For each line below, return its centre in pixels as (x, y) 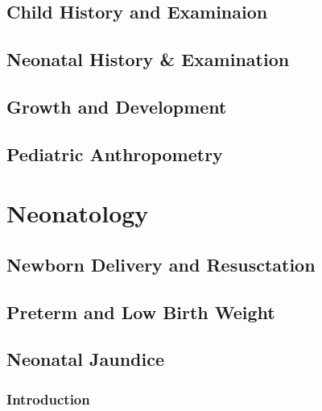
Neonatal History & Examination (148, 59)
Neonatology (78, 213)
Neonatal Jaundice (86, 359)
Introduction (48, 399)
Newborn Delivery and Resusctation (161, 264)
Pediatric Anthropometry (115, 154)
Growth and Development (117, 106)
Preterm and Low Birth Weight (141, 311)
